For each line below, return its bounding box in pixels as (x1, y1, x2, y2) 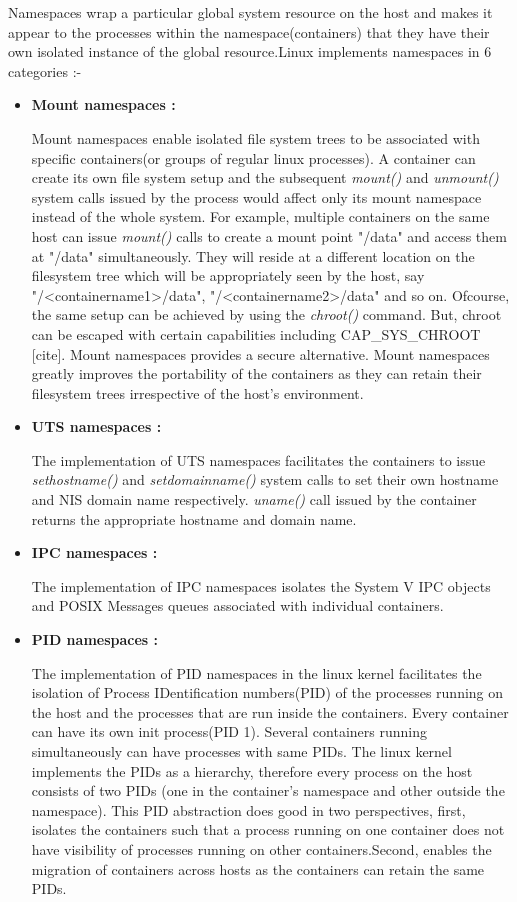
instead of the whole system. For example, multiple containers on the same (31, 206, 490, 227)
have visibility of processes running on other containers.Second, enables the (31, 838, 492, 859)
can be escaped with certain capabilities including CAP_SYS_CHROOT (31, 323, 481, 344)
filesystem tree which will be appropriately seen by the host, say (31, 265, 425, 286)
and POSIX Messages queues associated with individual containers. (31, 595, 444, 616)
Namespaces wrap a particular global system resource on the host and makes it (8, 2, 493, 22)
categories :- (8, 60, 82, 81)
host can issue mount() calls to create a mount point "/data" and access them (31, 225, 507, 246)
